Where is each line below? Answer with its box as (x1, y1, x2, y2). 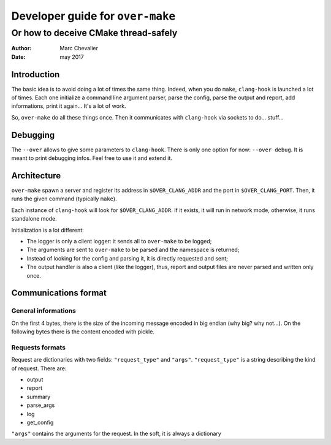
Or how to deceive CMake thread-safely (11, 28, 178, 39)
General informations (11, 306, 77, 315)
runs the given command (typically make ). (11, 195, 117, 202)
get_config (26, 419, 54, 426)
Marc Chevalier (59, 45, 98, 52)
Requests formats (11, 343, 66, 352)
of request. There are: (11, 365, 67, 372)
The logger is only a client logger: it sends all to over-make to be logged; (26, 238, 212, 245)
